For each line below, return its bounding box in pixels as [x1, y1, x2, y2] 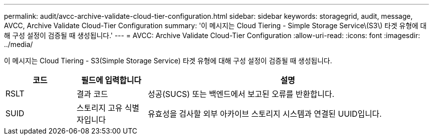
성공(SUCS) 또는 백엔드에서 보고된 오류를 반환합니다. [147, 89, 335, 99]
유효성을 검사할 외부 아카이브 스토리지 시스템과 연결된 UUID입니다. [147, 109, 382, 119]
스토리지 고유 [76, 103, 123, 113]
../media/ [4, 40, 33, 48]
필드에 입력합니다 [81, 75, 141, 85]
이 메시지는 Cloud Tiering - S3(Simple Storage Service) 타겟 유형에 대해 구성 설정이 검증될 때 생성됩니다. [4, 56, 332, 65]
